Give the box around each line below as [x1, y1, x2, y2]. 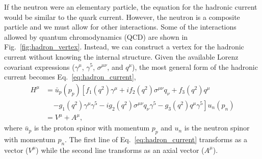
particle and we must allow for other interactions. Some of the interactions [4, 21, 237, 32]
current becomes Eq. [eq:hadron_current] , [4, 71, 136, 82]
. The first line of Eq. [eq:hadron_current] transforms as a [65, 134, 247, 145]
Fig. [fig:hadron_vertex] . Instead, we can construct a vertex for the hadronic [4, 41, 244, 52]
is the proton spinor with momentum [34, 122, 150, 133]
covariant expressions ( [4, 61, 75, 72]
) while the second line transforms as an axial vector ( [36, 144, 204, 155]
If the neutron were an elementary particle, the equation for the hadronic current [4, 2, 257, 12]
